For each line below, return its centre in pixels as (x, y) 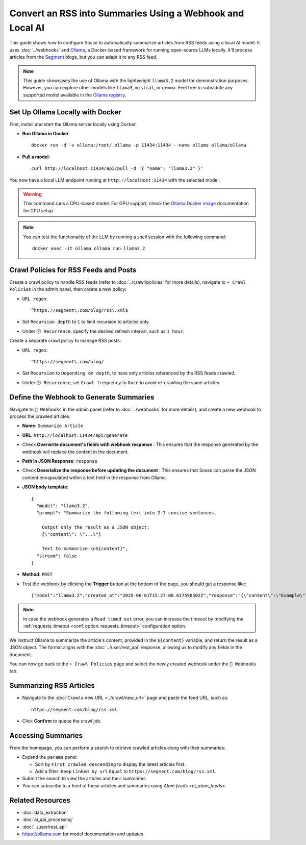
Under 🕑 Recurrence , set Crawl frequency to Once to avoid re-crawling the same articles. (121, 382)
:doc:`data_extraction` (45, 812)
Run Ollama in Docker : (46, 133)
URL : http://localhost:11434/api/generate (75, 435)
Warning (32, 194)
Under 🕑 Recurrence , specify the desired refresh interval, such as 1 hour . (103, 331)
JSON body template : (45, 487)
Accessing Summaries (46, 736)
